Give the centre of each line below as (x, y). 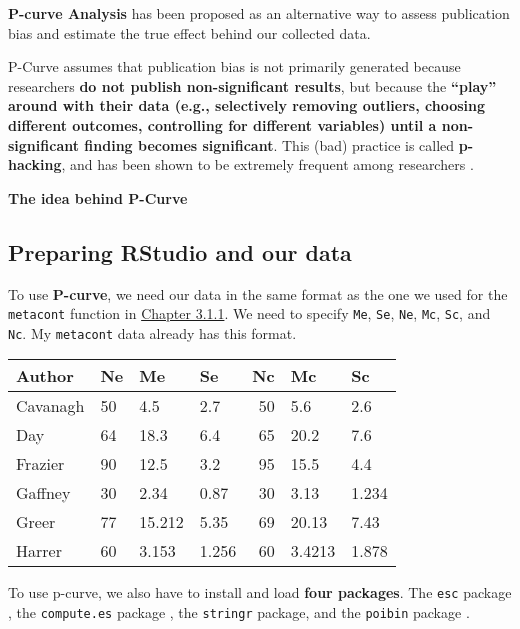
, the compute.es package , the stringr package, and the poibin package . (239, 612)
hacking (35, 164)
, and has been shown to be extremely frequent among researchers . (267, 164)
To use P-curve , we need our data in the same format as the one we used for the (258, 293)
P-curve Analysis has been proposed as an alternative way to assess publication (259, 13)
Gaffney (43, 493)
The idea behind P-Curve (98, 197)
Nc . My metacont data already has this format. (152, 332)
